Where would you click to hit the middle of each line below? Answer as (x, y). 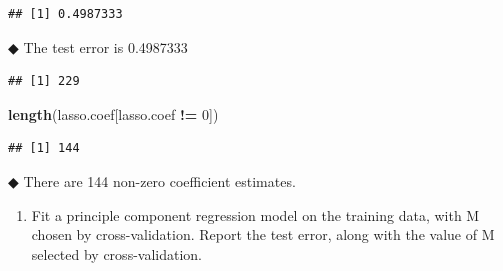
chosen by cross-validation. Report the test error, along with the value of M (263, 234)
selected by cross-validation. (116, 253)
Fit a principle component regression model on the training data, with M (255, 214)
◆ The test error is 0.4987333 (98, 46)
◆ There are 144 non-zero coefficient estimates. (152, 180)
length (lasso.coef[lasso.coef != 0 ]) (113, 113)
